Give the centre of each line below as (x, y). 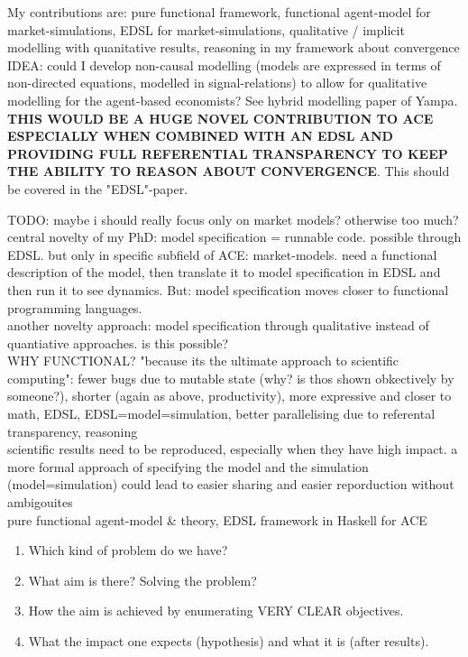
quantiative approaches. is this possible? (118, 342)
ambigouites (40, 502)
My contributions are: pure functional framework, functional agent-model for (219, 12)
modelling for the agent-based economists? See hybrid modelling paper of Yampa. (233, 100)
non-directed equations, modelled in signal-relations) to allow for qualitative (217, 83)
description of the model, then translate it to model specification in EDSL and (224, 272)
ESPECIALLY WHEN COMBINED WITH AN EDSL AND (200, 136)
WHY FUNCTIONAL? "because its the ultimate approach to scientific (203, 361)
